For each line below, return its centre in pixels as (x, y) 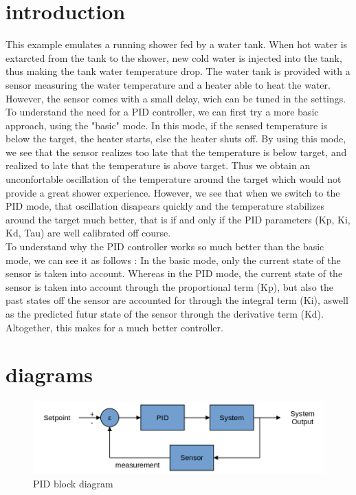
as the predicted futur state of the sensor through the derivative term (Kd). (165, 313)
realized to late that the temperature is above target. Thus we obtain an (158, 165)
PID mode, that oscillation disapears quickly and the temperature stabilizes (165, 206)
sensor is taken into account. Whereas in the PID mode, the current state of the (174, 273)
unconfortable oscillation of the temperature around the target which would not (174, 179)
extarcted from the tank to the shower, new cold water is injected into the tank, (174, 57)
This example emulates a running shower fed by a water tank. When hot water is (177, 44)
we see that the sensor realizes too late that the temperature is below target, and (176, 152)
